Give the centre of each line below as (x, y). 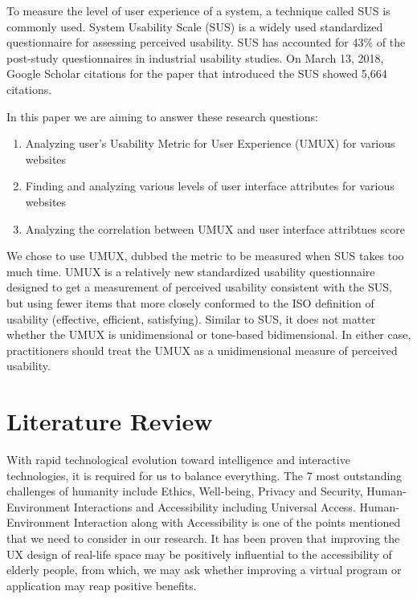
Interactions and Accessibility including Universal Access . (215, 506)
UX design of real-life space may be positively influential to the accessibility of (199, 554)
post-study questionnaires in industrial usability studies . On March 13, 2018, (195, 57)
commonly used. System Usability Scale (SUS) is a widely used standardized (195, 26)
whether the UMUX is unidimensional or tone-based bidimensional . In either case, (209, 334)
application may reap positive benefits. (102, 585)
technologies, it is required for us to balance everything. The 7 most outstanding (204, 475)
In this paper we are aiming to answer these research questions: (162, 116)
